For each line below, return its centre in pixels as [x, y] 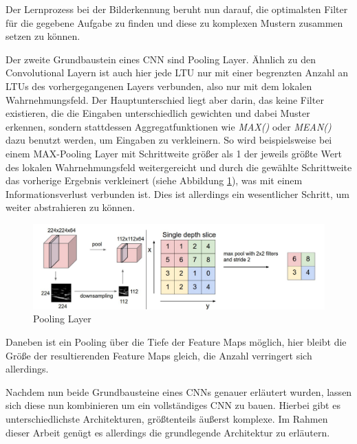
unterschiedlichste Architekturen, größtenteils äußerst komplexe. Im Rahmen [167, 418]
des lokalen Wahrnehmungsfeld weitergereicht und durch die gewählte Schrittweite [179, 167]
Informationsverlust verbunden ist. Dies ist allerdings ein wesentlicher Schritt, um [177, 193]
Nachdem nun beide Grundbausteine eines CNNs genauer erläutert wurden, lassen [179, 391]
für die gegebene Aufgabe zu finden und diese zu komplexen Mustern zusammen [174, 22]
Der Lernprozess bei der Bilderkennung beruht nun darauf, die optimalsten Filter [177, 9]
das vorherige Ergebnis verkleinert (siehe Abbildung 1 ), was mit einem [154, 180]
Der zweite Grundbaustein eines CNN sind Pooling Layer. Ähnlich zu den [161, 59]
